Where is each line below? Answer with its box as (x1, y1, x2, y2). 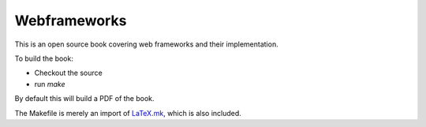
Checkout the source (34, 68, 103, 78)
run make (34, 79, 66, 88)
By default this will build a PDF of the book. (14, 94, 155, 103)
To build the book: (14, 54, 74, 63)
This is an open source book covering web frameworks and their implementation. (14, 39, 279, 49)
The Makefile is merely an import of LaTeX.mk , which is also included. (14, 108, 242, 118)
